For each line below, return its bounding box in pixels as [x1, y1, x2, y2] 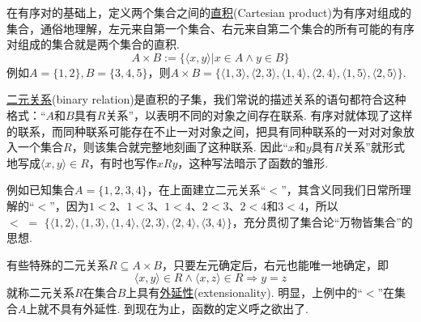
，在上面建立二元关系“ [147, 181, 266, 198]
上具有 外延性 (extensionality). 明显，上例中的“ [125, 284, 363, 301]
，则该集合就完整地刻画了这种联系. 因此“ [71, 138, 288, 155]
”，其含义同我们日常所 [281, 181, 400, 198]
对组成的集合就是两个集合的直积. [6, 36, 180, 53]
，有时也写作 [88, 154, 157, 171]
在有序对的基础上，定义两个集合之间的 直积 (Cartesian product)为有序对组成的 [6, 4, 411, 20]
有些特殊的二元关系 [6, 256, 108, 273]
